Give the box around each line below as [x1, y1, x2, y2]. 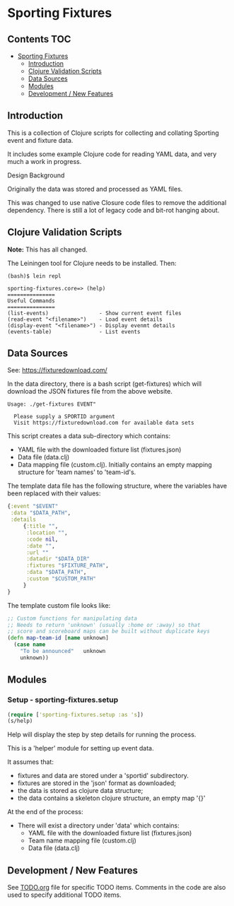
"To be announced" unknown [20, 648, 106, 655]
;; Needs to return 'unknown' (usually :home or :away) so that [7, 621, 201, 628]
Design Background [7, 171, 65, 180]
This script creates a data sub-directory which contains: [7, 432, 171, 440]
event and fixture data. [7, 136, 74, 144]
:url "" [25, 549, 49, 556]
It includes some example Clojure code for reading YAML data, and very [7, 150, 217, 158]
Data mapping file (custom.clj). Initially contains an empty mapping [17, 461, 212, 469]
